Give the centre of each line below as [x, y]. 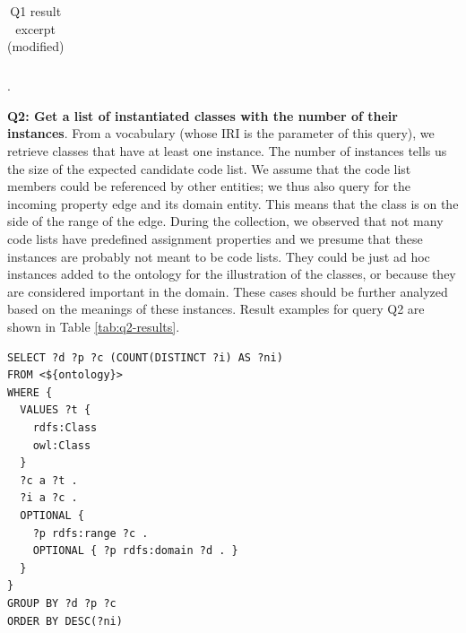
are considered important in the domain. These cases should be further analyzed [228, 291]
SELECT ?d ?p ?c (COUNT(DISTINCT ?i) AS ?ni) [145, 357]
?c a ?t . [49, 480]
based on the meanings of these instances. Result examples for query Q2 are [216, 309]
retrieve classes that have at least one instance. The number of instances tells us [227, 151]
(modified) [36, 46]
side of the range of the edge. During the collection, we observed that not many [225, 221]
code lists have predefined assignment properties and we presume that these [215, 239]
